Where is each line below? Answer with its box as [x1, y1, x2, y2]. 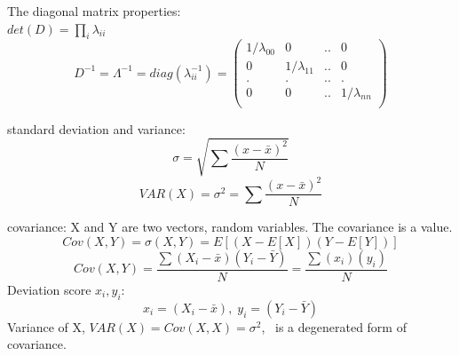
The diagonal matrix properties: [7, 2, 181, 20]
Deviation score [7, 280, 91, 298]
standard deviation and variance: [7, 119, 186, 138]
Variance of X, [7, 317, 85, 336]
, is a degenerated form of [261, 317, 407, 336]
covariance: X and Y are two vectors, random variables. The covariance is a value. [7, 218, 453, 236]
